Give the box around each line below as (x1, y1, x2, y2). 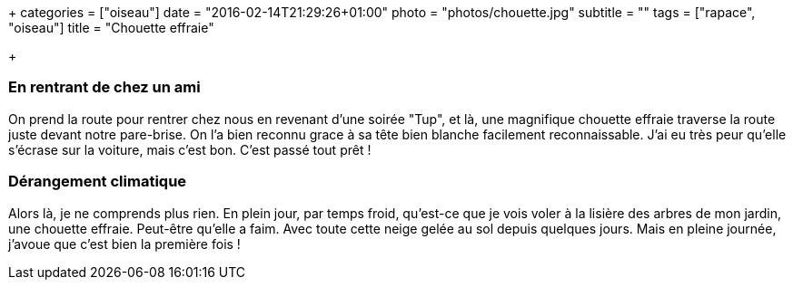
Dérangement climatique (8, 172, 187, 191)
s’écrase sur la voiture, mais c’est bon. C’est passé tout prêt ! (8, 141, 372, 158)
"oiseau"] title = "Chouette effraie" (8, 20, 214, 35)
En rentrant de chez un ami (8, 78, 201, 97)
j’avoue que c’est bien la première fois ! (8, 235, 241, 252)
